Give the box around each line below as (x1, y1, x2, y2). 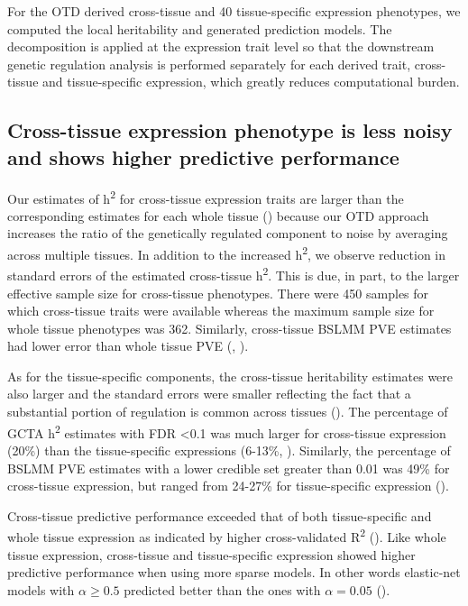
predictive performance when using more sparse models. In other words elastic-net (7, 563, 461, 582)
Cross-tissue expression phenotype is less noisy (7, 116, 453, 144)
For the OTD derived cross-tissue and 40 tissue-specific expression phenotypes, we (7, 2, 461, 20)
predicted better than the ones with (124, 580, 321, 599)
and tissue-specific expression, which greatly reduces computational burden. (42, 72, 460, 91)
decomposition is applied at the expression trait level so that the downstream (7, 37, 435, 56)
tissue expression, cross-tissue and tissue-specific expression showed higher (7, 545, 416, 564)
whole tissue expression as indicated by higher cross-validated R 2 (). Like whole (7, 525, 446, 546)
